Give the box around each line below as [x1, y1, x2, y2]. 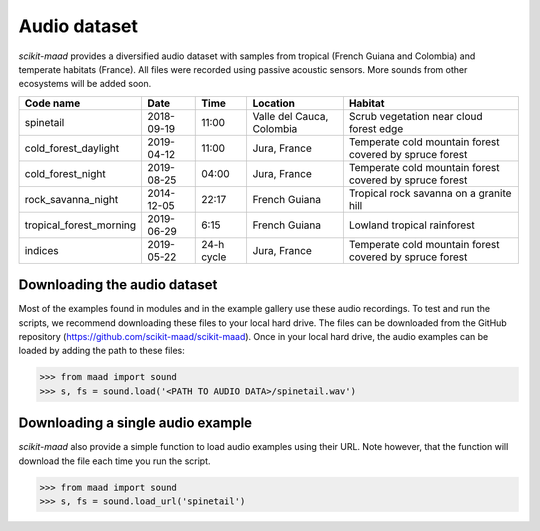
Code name [24, 96, 81, 110]
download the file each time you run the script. [18, 455, 211, 467]
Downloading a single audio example [18, 415, 253, 432]
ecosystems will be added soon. [18, 78, 152, 90]
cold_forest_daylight [24, 141, 120, 155]
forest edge [348, 121, 404, 135]
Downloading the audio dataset [18, 276, 218, 294]
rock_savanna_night [24, 192, 119, 206]
